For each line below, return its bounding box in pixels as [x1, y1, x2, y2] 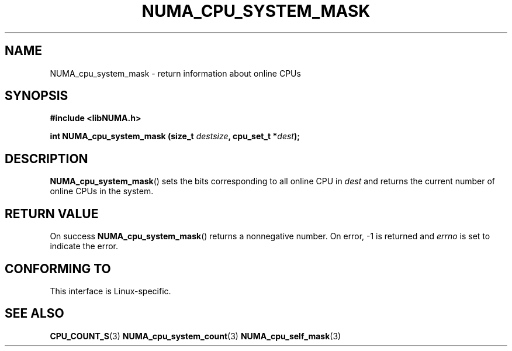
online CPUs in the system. [50, 186, 154, 197]
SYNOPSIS [5, 88, 68, 104]
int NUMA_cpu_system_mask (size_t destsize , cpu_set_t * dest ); [50, 131, 300, 142]
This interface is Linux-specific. [50, 285, 171, 296]
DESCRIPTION [5, 151, 88, 166]
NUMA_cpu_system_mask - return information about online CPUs [50, 68, 301, 78]
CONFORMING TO [5, 261, 111, 276]
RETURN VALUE [5, 206, 99, 221]
